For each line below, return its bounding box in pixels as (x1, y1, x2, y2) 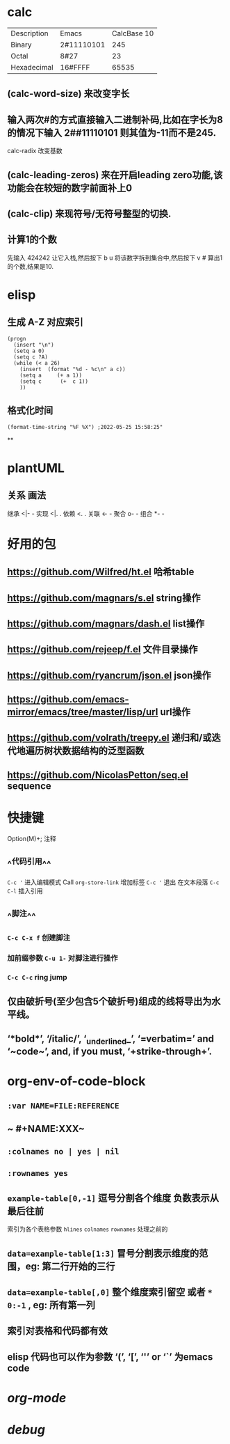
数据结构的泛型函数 (61, 745, 145, 757)
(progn (7, 335, 26, 342)
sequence (7, 780, 52, 792)
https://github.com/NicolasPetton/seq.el (7, 769, 189, 780)
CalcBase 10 (112, 29, 154, 38)
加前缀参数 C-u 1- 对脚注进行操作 (7, 953, 118, 963)
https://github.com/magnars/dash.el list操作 (7, 618, 205, 629)
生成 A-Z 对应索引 (7, 316, 83, 328)
